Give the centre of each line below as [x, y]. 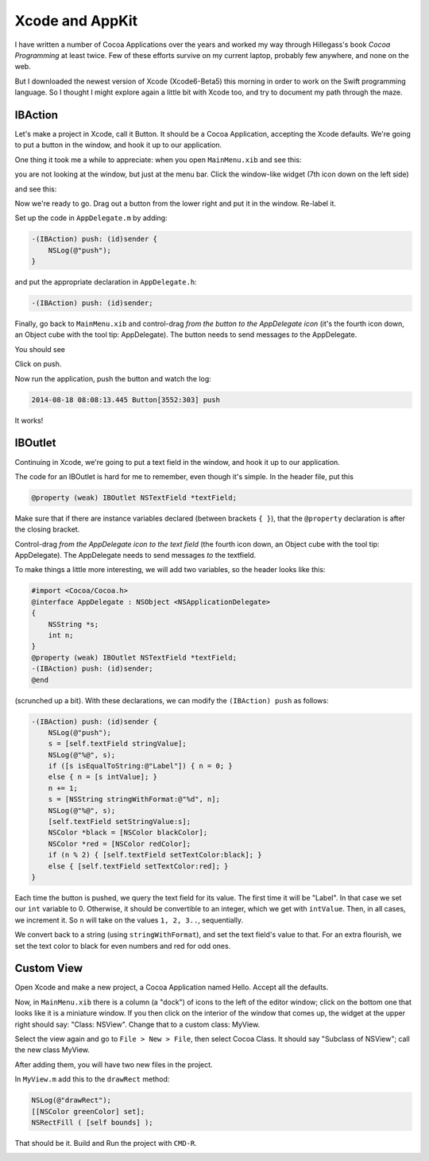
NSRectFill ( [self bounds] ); [93, 1122]
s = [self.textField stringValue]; [117, 744]
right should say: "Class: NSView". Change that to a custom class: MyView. [137, 1024]
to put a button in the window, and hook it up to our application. [118, 145]
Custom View [49, 968]
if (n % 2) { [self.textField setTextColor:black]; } [155, 855]
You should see [40, 349]
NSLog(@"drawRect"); [71, 1100]
